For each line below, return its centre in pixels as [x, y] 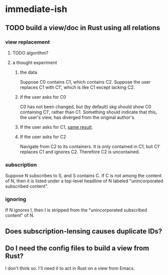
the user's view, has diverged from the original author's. [77, 117]
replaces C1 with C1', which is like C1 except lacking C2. [77, 87]
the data [29, 72]
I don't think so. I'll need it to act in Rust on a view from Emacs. [70, 268]
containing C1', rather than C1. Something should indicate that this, [88, 112]
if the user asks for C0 [43, 97]
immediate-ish [36, 9]
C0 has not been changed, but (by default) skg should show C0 [86, 107]
